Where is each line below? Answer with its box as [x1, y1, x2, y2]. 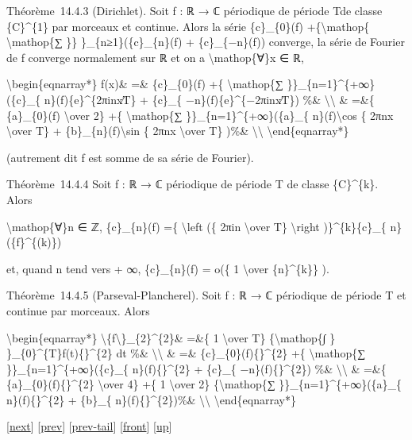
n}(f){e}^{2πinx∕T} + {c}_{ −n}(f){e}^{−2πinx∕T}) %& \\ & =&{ [44, 91, 375, 107]
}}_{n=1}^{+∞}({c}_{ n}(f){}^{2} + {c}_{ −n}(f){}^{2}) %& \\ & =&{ [6, 360, 387, 376]
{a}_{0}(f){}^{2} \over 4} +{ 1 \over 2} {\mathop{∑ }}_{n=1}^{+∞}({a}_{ [6, 376, 402, 392]
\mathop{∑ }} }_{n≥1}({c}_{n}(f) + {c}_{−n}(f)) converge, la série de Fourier [6, 33, 405, 50]
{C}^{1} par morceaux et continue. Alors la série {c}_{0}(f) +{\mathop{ [6, 17, 370, 34]
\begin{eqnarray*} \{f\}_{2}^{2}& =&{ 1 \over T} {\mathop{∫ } [6, 329, 336, 345]
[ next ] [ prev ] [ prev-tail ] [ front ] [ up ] [6, 418, 172, 434]
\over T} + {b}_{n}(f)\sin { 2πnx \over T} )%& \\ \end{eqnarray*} [6, 122, 349, 139]
